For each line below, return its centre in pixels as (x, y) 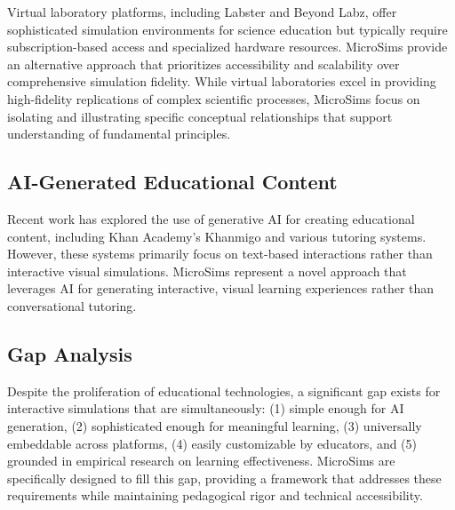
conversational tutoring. (72, 305)
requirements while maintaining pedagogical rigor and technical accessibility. (215, 495)
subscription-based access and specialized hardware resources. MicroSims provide (227, 47)
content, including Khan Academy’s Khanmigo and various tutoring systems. (217, 236)
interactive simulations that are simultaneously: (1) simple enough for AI (206, 408)
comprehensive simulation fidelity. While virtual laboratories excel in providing (222, 81)
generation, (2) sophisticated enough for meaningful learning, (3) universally (215, 425)
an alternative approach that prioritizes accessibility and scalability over (204, 64)
